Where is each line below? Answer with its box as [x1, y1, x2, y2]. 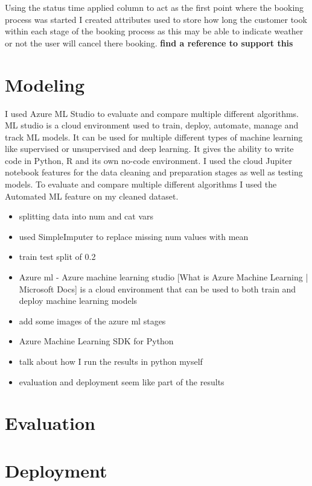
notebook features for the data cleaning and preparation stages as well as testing [5, 166, 303, 178]
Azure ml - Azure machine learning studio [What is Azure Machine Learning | [19, 271, 308, 283]
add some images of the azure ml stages [19, 314, 166, 327]
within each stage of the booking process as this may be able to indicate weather [5, 25, 304, 37]
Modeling [5, 72, 85, 96]
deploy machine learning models [19, 294, 138, 307]
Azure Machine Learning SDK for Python [19, 335, 174, 347]
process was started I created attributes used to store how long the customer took [5, 13, 307, 25]
